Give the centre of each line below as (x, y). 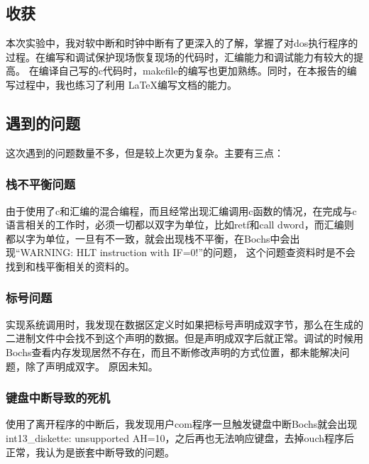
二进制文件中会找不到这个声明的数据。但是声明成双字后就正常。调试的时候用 (184, 338)
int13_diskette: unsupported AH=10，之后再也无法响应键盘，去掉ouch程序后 (180, 437)
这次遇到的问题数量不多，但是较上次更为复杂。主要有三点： (145, 152)
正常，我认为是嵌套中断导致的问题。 (90, 452)
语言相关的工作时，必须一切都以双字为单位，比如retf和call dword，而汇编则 (180, 225)
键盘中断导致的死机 (58, 398)
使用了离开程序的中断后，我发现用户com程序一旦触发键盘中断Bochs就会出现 (182, 424)
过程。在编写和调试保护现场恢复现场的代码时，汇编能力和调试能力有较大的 (180, 56)
